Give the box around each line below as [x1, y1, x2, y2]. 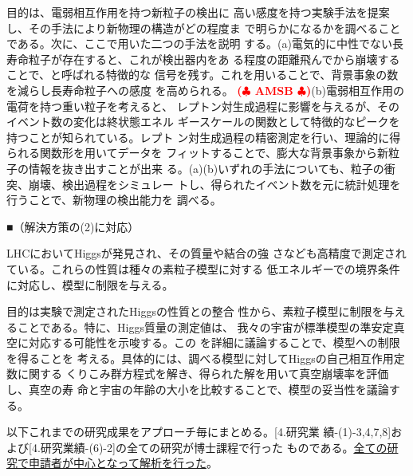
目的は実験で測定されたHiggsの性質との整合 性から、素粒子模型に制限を [6, 303, 383, 320]
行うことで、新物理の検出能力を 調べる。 [6, 191, 222, 208]
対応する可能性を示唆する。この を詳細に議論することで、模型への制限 [28, 334, 400, 351]
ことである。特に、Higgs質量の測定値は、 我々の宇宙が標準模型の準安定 [17, 318, 394, 335]
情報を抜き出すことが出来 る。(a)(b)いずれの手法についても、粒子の [28, 159, 384, 176]
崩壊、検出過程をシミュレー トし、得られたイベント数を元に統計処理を [28, 175, 401, 192]
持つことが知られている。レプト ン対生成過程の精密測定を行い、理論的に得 [6, 128, 401, 145]
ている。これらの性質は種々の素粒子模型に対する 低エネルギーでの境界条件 [6, 260, 400, 277]
